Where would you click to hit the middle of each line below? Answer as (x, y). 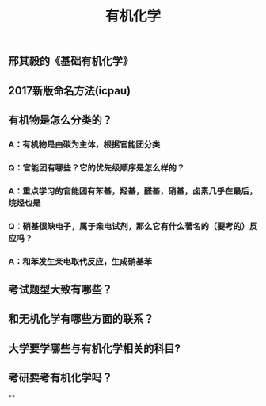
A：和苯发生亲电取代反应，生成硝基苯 (80, 261)
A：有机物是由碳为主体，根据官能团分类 (84, 144)
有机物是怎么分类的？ (60, 120)
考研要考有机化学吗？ (60, 378)
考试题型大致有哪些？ (60, 289)
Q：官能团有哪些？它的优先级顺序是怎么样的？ (97, 167)
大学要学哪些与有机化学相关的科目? (94, 349)
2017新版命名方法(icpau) (70, 91)
